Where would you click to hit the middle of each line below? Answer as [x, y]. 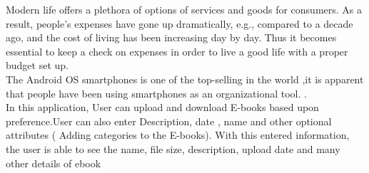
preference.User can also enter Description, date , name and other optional [169, 121]
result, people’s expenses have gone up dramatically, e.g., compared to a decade [180, 23]
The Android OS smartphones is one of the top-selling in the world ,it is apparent [185, 79]
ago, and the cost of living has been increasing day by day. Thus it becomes [171, 37]
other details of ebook [54, 163]
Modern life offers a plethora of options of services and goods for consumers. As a [184, 9]
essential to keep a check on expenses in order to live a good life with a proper [177, 51]
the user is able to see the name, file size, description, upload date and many [173, 148]
